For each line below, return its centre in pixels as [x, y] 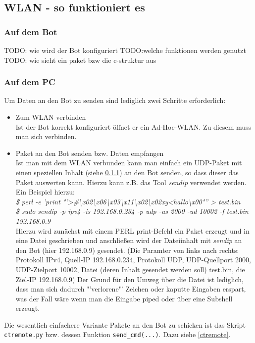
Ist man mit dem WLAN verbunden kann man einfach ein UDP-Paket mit [129, 163]
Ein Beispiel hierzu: [45, 192]
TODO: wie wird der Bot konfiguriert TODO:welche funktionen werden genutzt [125, 50]
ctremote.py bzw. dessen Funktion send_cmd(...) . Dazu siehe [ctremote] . [117, 334]
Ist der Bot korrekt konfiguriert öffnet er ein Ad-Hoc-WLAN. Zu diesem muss [133, 126]
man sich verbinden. [46, 136]
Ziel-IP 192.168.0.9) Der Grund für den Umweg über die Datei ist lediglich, [130, 279]
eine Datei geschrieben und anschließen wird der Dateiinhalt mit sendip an [129, 240]
